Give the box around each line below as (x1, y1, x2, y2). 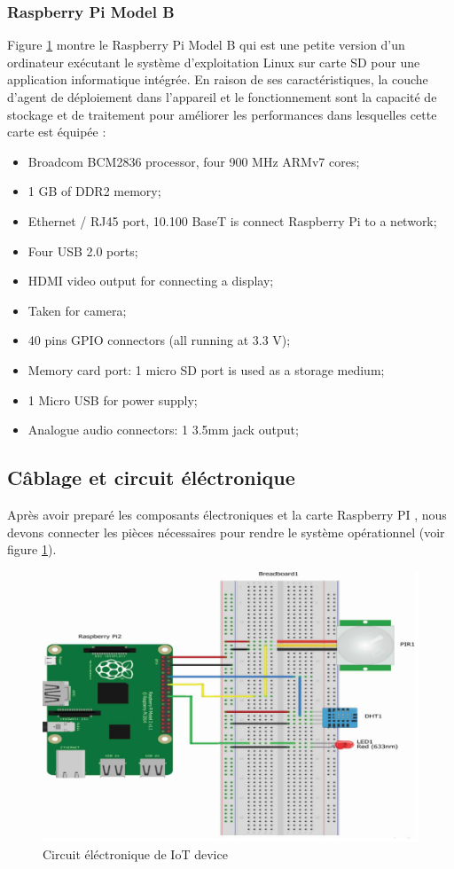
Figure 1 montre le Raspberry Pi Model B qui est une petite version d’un (7, 35, 405, 54)
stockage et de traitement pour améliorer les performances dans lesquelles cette (7, 105, 437, 123)
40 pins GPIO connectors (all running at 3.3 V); (27, 331, 291, 349)
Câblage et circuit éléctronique (7, 464, 295, 491)
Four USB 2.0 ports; (27, 241, 138, 260)
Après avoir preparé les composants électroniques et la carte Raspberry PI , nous (7, 505, 447, 523)
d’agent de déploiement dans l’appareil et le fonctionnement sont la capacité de (7, 88, 437, 106)
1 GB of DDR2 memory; (27, 182, 161, 200)
